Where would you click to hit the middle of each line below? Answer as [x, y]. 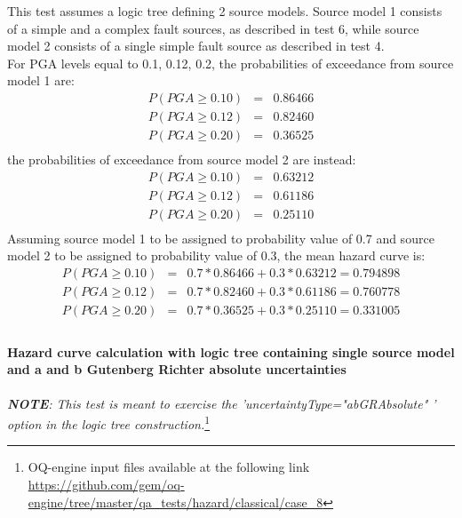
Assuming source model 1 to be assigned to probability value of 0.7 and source [221, 238]
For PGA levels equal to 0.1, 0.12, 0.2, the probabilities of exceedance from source [231, 63]
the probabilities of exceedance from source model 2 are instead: [182, 159]
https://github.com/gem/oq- [106, 484]
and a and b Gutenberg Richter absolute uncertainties [177, 369]
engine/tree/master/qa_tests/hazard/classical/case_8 [175, 502]
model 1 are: [41, 80]
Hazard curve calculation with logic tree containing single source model [231, 351]
